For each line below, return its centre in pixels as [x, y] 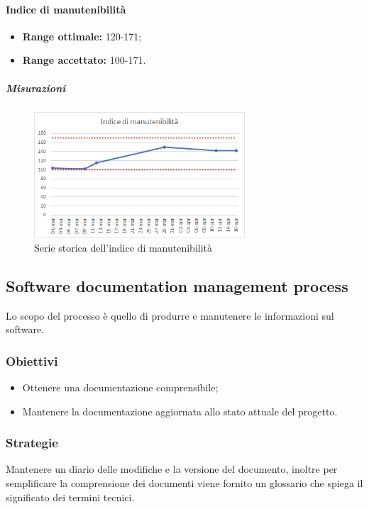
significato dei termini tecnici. [70, 497]
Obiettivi [32, 360]
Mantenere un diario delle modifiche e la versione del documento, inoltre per [172, 469]
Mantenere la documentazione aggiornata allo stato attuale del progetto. [180, 411]
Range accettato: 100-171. [84, 60]
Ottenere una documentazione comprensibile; [120, 387]
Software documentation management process [177, 285]
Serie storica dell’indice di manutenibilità [123, 247]
